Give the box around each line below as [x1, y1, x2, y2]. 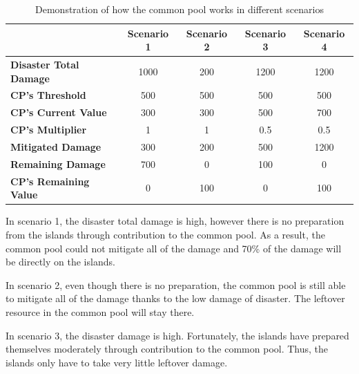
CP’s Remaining [10, 174, 90, 188]
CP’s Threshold [10, 88, 86, 102]
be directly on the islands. [6, 254, 115, 269]
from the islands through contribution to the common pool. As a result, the [6, 227, 325, 241]
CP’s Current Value [10, 105, 107, 120]
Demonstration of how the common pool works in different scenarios [35, 2, 324, 16]
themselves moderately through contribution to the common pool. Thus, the [6, 342, 329, 356]
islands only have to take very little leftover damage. [6, 355, 228, 369]
